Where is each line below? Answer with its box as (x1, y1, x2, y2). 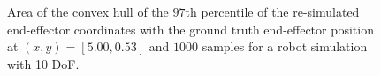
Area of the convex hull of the (7, 3, 169, 20)
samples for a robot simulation (202, 37, 368, 56)
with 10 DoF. (7, 54, 80, 72)
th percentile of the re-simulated (185, 3, 360, 20)
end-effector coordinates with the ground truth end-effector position (7, 19, 374, 38)
